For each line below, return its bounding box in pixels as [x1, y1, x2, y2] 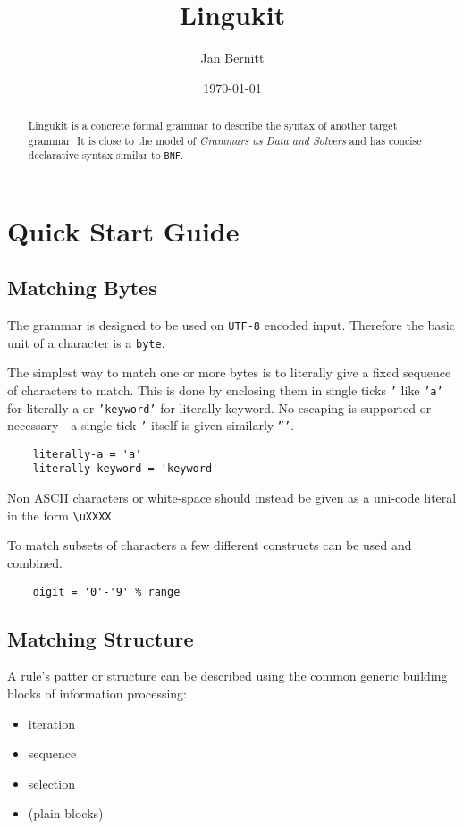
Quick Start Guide [7, 212, 240, 249]
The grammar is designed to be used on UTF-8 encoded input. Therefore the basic [7, 315, 455, 334]
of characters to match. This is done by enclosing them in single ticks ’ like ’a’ [7, 380, 443, 399]
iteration [28, 714, 75, 732]
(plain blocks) [28, 804, 104, 823]
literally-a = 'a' [32, 447, 142, 461]
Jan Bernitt [200, 48, 265, 67]
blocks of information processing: [7, 684, 187, 703]
